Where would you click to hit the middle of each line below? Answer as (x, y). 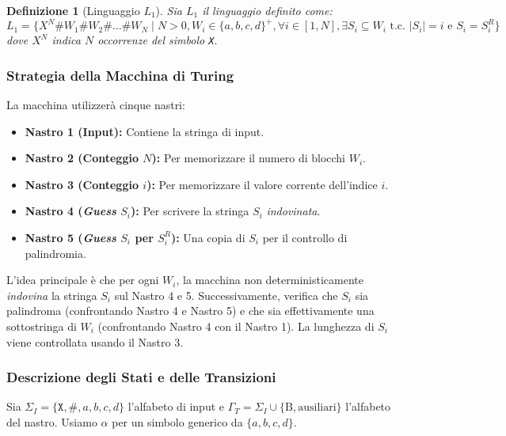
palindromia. (55, 253)
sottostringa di (42, 326)
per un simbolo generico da (177, 421)
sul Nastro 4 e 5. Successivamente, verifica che (226, 295)
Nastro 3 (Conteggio (82, 184)
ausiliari (317, 408)
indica (66, 40)
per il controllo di (305, 237)
